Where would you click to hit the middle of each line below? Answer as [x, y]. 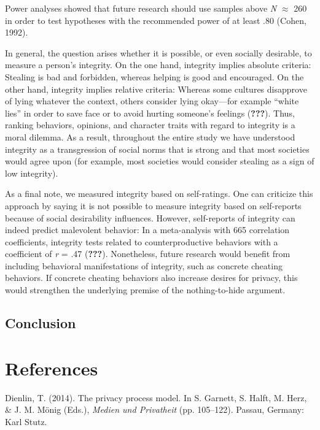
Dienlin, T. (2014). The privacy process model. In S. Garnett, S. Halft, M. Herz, [156, 397]
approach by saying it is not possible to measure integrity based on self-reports [153, 205]
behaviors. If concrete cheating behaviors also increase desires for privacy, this [151, 278]
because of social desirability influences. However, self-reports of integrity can [150, 217]
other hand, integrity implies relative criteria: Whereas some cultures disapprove [156, 89]
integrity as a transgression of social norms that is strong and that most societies [157, 149]
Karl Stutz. [26, 421]
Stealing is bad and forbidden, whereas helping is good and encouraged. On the [154, 76]
